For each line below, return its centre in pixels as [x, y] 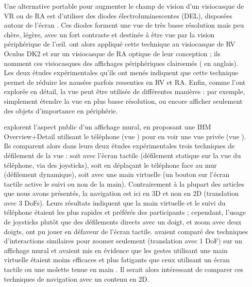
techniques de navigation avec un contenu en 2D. [76, 279]
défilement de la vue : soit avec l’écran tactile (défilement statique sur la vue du [122, 155]
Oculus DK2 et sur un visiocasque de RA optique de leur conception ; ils [112, 53]
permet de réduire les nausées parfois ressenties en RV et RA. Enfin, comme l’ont [125, 82]
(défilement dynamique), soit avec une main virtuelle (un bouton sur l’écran [117, 174]
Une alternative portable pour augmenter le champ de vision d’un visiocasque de [124, 6]
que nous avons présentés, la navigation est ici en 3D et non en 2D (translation [121, 193]
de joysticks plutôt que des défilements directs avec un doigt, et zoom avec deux [123, 222]
